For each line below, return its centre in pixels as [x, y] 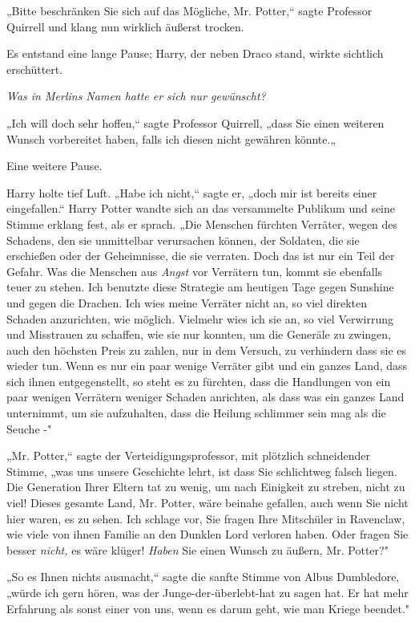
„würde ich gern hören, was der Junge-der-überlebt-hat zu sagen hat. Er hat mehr [207, 592]
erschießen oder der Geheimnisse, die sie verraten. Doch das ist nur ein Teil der [201, 256]
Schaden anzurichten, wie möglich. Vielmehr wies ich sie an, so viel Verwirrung [200, 318]
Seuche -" [29, 428]
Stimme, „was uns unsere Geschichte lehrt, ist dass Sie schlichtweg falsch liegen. [202, 471]
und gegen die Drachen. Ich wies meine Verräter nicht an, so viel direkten [187, 302]
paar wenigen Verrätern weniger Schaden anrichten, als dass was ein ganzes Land [205, 397]
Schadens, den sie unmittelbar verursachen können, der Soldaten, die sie [183, 240]
